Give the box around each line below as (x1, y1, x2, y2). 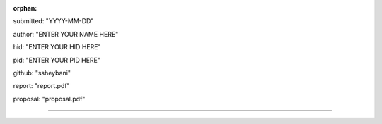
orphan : (13, 4, 37, 12)
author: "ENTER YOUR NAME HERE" (13, 30, 119, 38)
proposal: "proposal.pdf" (13, 94, 86, 103)
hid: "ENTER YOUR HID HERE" (13, 43, 102, 51)
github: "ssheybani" (13, 68, 71, 77)
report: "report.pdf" (13, 82, 70, 90)
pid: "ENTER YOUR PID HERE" (13, 56, 100, 64)
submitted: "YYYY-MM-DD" (13, 17, 94, 25)
